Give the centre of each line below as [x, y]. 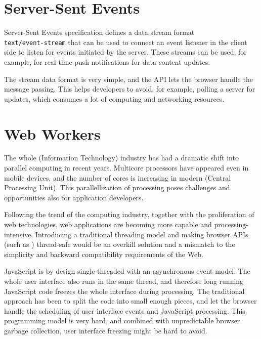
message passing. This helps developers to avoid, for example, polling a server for [130, 89]
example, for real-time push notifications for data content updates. [107, 61]
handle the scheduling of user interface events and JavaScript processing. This [125, 310]
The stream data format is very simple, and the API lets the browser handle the [128, 79]
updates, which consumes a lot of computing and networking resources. [114, 98]
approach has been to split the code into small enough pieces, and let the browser [130, 301]
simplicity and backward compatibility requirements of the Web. [104, 254]
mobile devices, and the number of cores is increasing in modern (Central [118, 177]
